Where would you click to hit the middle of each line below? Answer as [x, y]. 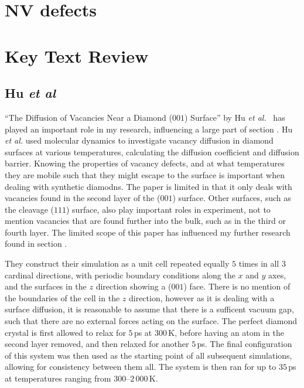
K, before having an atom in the [226, 332]
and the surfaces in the [46, 286]
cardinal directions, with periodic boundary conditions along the [120, 275]
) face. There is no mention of [237, 286]
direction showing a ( [134, 286]
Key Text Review [77, 55]
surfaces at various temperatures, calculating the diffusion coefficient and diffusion [152, 152]
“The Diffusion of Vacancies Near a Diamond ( [89, 117]
